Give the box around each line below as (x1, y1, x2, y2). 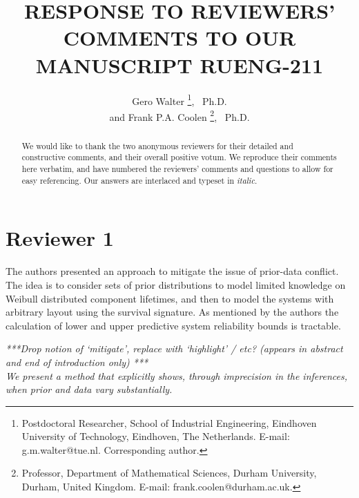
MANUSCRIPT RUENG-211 (35, 50, 324, 79)
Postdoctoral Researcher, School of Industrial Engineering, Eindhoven (21, 415, 317, 430)
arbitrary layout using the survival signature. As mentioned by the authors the (6, 305, 339, 319)
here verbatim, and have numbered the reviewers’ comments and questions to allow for (21, 163, 333, 175)
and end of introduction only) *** (6, 354, 148, 369)
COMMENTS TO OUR (63, 23, 296, 52)
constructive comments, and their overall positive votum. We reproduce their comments (21, 151, 337, 163)
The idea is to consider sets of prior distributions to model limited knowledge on (6, 277, 346, 291)
